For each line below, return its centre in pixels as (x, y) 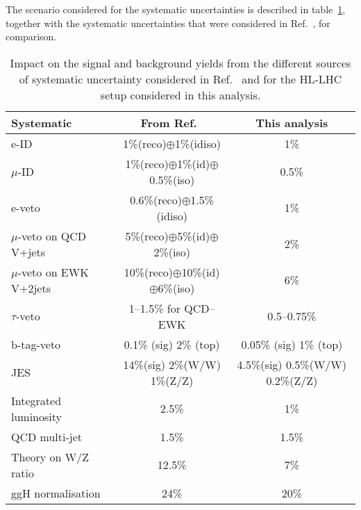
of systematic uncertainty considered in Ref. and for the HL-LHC (180, 79)
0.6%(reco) (156, 199)
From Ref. (169, 122)
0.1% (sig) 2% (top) (172, 344)
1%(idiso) (198, 143)
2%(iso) (172, 252)
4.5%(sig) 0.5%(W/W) (292, 364)
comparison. (31, 36)
